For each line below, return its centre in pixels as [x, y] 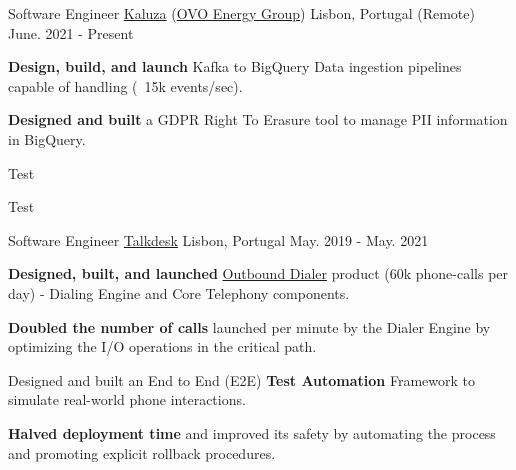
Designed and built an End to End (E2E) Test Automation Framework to [242, 379]
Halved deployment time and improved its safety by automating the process [252, 432]
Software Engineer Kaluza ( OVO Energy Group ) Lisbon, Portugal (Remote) [241, 13]
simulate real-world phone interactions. [127, 399]
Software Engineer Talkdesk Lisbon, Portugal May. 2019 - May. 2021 [218, 239]
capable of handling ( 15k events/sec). [125, 85]
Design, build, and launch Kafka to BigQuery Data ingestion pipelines [235, 66]
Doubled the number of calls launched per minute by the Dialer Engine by [249, 326]
